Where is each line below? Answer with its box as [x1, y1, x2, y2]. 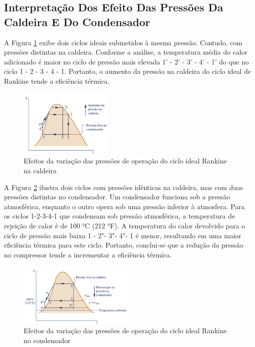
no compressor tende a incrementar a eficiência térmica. [4, 249, 172, 259]
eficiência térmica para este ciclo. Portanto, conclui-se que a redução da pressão [4, 240, 244, 250]
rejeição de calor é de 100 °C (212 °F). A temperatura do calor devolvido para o [4, 221, 245, 231]
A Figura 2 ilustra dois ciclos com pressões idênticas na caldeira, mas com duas [4, 182, 243, 192]
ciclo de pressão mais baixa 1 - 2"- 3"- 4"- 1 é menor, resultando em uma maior [4, 230, 242, 240]
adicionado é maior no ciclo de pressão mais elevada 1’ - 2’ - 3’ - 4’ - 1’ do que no [4, 56, 249, 66]
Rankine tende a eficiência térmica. [4, 75, 110, 86]
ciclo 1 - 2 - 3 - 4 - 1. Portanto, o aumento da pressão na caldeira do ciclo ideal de [4, 66, 251, 76]
